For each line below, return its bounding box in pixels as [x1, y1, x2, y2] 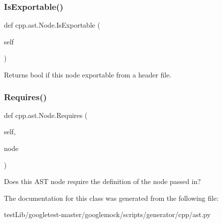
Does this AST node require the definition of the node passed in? [4, 176, 201, 186]
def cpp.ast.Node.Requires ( [4, 110, 88, 120]
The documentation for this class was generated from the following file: [4, 192, 219, 203]
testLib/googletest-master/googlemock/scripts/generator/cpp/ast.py [4, 209, 211, 220]
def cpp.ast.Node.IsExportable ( [4, 20, 100, 30]
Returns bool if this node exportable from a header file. [4, 70, 172, 79]
